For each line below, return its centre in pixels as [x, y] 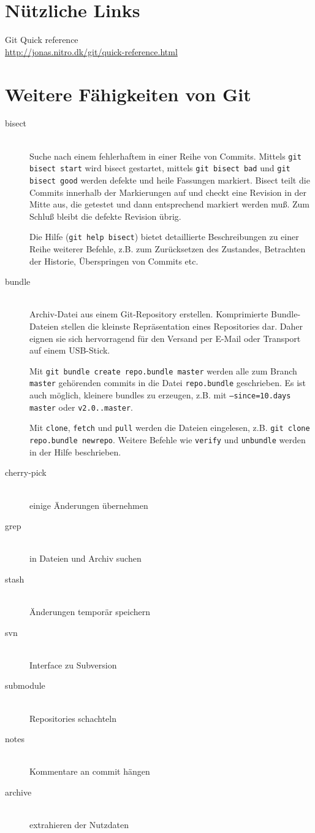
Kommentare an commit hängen [90, 771]
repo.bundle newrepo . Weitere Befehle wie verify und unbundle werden [168, 440]
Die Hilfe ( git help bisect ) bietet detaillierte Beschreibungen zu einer [164, 237]
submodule [25, 685]
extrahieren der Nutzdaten [79, 825]
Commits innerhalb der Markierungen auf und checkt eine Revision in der [168, 192]
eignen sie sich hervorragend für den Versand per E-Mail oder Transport [165, 338]
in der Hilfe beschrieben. [75, 451]
